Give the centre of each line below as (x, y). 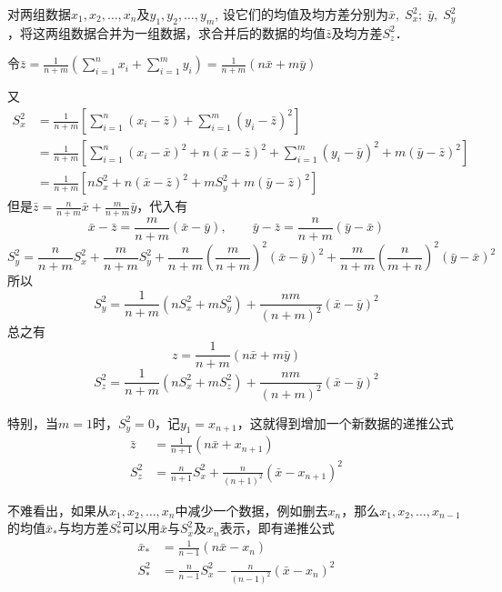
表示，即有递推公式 (277, 528)
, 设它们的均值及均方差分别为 (301, 14)
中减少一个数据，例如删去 (251, 510)
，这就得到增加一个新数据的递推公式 (345, 422)
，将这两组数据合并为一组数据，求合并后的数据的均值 (166, 32)
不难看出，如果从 (58, 510)
